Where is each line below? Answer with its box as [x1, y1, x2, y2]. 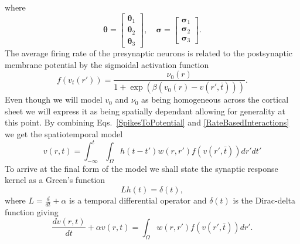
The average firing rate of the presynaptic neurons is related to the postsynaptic [5, 47, 293, 59]
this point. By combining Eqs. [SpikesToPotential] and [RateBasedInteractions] [5, 116, 289, 128]
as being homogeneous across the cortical [141, 93, 289, 106]
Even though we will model [5, 93, 103, 106]
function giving [5, 205, 59, 218]
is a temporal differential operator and [69, 194, 207, 206]
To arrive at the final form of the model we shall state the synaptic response [5, 162, 278, 174]
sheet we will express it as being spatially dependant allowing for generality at [5, 104, 285, 117]
